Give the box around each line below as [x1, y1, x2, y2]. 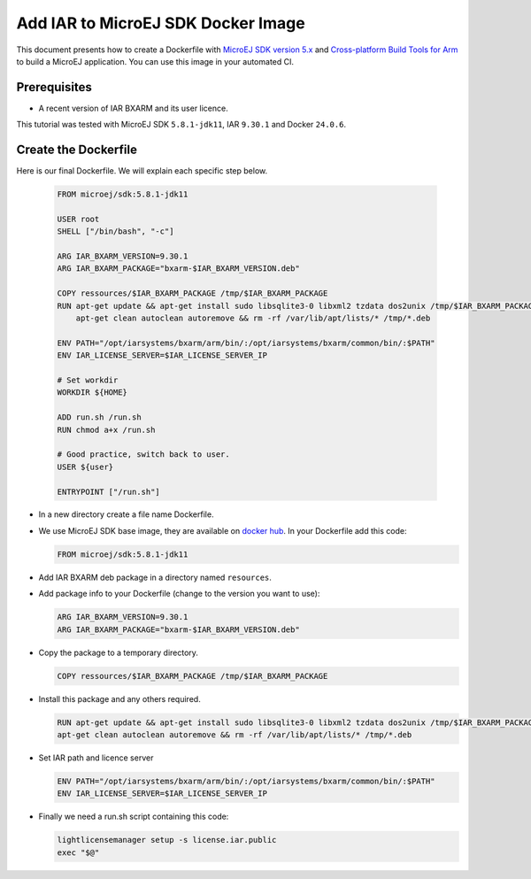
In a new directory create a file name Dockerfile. [38, 509, 214, 520]
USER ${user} [57, 461, 114, 472]
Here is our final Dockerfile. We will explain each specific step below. [16, 166, 268, 176]
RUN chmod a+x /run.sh [57, 425, 156, 435]
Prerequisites [16, 80, 92, 95]
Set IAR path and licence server [38, 752, 154, 763]
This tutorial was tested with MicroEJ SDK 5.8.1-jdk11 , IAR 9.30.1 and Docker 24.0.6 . [16, 120, 347, 130]
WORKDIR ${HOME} [57, 388, 128, 397]
